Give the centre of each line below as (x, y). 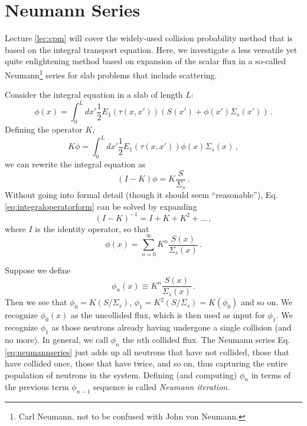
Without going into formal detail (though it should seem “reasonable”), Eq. (141, 195)
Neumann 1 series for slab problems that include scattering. (111, 74)
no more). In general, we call (57, 339)
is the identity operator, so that (92, 228)
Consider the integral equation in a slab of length (94, 95)
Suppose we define (38, 270)
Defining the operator (44, 129)
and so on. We (267, 302)
